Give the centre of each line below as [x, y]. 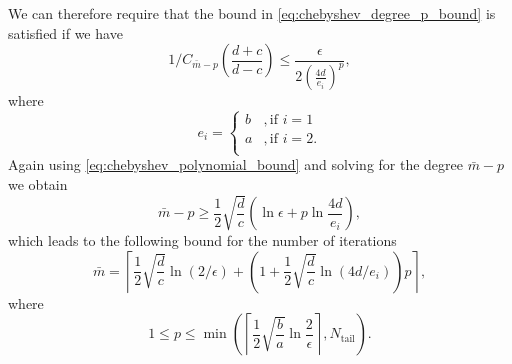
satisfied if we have [65, 32]
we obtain [38, 183]
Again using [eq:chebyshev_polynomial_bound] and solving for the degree [236, 164]
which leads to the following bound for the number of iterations [202, 240]
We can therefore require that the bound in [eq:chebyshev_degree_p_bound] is [252, 13]
